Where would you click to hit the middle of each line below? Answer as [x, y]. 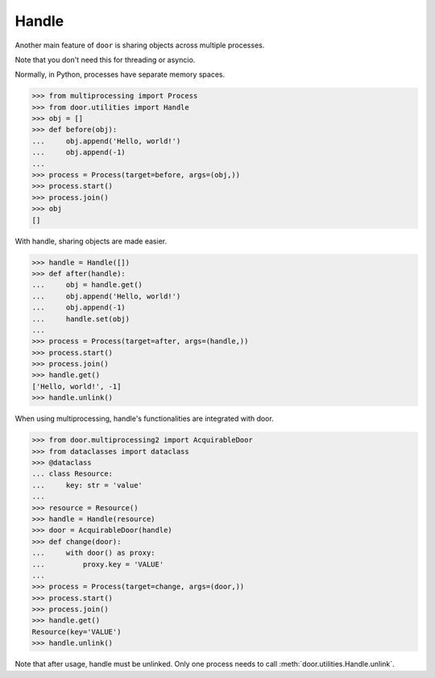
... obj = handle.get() [87, 285]
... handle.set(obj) [81, 319]
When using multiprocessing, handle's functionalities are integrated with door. [144, 418]
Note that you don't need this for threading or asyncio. [105, 60]
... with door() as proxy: [94, 553]
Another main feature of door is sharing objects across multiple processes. [140, 45]
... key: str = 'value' [87, 485]
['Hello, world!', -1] [77, 386]
